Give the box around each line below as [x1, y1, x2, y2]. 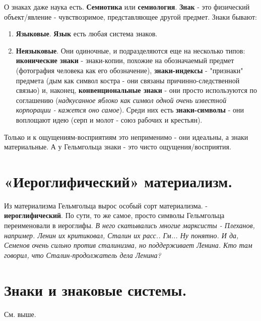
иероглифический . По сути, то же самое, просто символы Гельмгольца [4, 210, 225, 221]
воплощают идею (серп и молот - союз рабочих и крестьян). [16, 114, 203, 125]
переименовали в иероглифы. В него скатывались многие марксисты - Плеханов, [4, 220, 255, 231]
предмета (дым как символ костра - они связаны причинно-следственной [16, 75, 240, 85]
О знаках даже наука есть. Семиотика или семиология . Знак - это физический [4, 2, 250, 12]
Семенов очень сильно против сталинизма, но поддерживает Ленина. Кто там [4, 240, 252, 250]
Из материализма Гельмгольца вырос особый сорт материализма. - [4, 200, 208, 210]
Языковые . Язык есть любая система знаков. [16, 28, 158, 39]
